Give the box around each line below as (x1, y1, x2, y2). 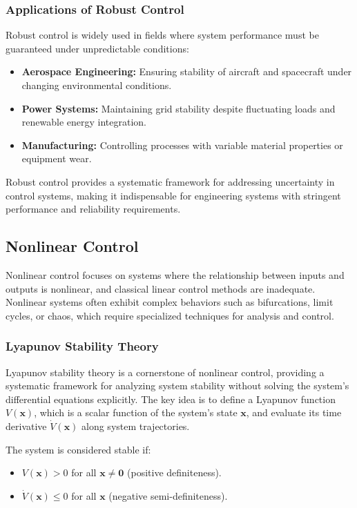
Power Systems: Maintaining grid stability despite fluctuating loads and (21, 101, 336, 115)
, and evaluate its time (246, 405, 342, 420)
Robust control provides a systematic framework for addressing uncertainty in (6, 174, 335, 188)
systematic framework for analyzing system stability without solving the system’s (6, 378, 349, 393)
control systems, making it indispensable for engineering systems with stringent (6, 188, 341, 202)
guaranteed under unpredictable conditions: (6, 41, 189, 55)
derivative (6, 418, 47, 433)
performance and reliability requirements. (6, 202, 181, 216)
